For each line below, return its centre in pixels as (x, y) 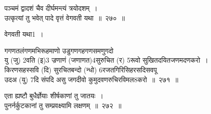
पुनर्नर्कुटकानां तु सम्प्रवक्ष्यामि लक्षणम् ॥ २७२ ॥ (63, 105)
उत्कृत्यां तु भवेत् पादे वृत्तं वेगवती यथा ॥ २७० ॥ (65, 17)
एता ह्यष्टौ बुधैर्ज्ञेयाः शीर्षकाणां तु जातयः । (54, 96)
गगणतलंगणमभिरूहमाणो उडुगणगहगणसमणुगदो (59, 50)
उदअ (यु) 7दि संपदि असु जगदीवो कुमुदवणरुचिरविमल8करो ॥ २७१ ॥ (91, 79)
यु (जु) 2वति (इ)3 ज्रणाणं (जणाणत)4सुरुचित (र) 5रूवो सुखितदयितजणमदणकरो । (106, 60)
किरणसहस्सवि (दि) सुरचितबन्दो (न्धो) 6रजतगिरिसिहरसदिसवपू (81, 69)
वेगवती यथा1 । (24, 34)
